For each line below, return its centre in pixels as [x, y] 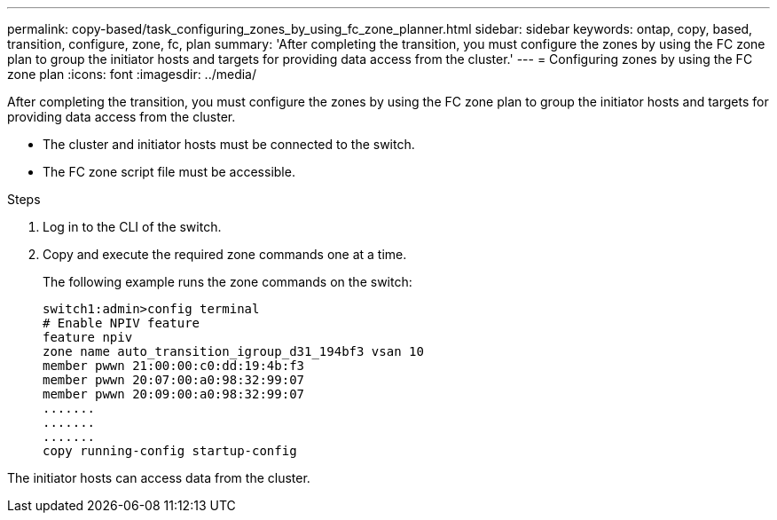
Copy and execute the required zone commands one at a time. [225, 254]
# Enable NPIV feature [122, 323]
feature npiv [88, 337]
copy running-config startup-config [170, 451]
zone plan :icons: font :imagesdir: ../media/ [132, 74]
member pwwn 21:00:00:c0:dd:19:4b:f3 [174, 366]
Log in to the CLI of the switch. [132, 227]
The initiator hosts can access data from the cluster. [159, 478]
